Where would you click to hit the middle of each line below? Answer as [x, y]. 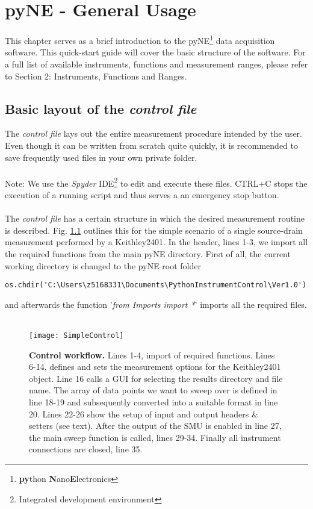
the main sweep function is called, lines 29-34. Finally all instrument [155, 437]
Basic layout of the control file [101, 108]
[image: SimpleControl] [76, 335]
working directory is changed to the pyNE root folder [103, 265]
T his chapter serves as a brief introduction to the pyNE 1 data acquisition [140, 39]
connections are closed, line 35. [86, 449]
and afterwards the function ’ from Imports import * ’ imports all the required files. [156, 304]
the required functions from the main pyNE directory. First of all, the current [148, 253]
